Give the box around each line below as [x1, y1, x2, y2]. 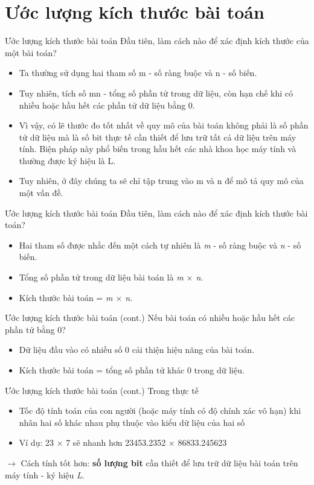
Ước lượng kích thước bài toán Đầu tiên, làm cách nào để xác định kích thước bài [5, 206, 308, 219]
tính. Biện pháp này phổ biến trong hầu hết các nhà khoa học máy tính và [19, 142, 296, 155]
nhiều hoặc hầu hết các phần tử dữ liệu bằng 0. [19, 98, 195, 111]
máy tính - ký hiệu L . [5, 468, 85, 481]
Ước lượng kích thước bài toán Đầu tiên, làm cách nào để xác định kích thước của [5, 34, 309, 47]
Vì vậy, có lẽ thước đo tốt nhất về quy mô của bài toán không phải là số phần [19, 119, 309, 132]
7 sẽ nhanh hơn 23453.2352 [66, 436, 166, 449]
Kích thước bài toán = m [19, 291, 113, 303]
